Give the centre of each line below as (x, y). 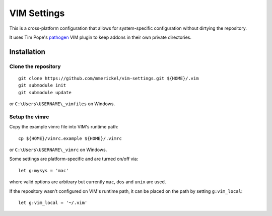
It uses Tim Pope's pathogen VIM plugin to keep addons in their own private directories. (100, 37)
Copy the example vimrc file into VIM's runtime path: (64, 127)
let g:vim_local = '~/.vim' (53, 202)
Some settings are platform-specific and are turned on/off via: (74, 159)
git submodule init (42, 85)
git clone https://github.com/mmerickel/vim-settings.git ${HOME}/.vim (109, 78)
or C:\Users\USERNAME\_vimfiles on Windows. (62, 104)
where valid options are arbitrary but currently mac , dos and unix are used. (88, 182)
